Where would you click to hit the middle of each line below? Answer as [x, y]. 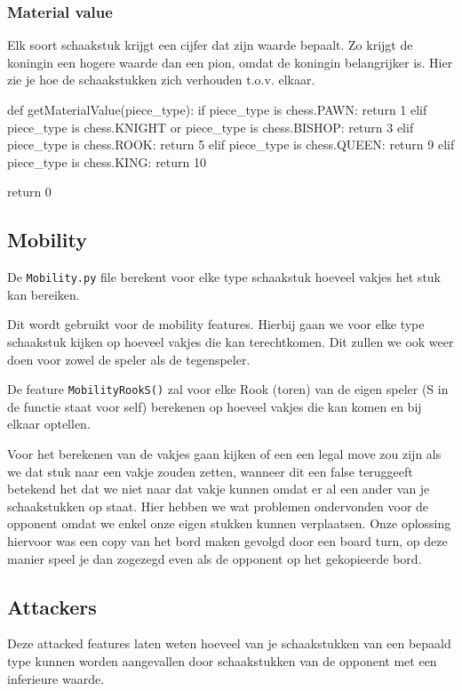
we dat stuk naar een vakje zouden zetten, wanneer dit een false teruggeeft [210, 471]
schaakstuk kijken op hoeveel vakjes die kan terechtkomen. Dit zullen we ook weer [231, 342]
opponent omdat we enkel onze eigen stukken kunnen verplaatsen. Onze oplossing [229, 523]
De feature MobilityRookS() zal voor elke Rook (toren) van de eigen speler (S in [228, 389]
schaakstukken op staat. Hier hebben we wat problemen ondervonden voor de [218, 506]
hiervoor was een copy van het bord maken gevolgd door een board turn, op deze [227, 541]
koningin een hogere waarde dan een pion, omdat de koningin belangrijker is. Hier [230, 62]
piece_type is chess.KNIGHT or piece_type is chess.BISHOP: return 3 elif [211, 127]
